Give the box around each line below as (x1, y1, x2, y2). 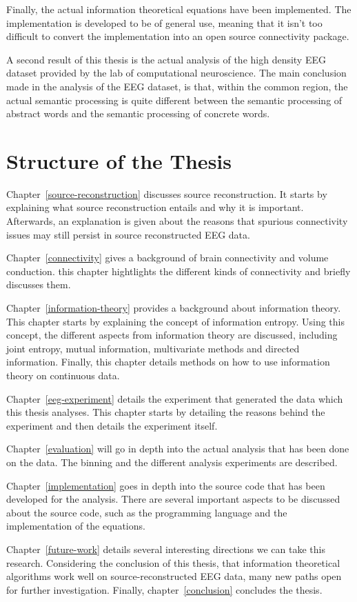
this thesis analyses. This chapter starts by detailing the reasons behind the (6, 405, 325, 419)
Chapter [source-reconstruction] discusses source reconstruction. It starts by (6, 186, 327, 201)
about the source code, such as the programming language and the (6, 505, 287, 519)
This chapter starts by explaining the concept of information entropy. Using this (6, 314, 345, 328)
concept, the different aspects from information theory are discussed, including (6, 328, 338, 342)
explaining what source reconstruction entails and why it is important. (6, 200, 304, 214)
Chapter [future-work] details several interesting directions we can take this (6, 541, 325, 556)
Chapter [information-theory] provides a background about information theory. (6, 301, 341, 315)
